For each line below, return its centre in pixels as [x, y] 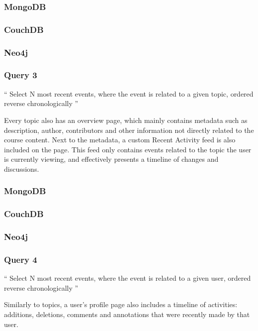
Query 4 [21, 259]
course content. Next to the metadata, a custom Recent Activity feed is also [120, 140]
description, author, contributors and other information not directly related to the [129, 130]
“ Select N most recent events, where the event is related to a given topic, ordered [129, 93]
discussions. [22, 168]
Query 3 [21, 75]
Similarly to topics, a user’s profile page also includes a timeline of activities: [121, 304]
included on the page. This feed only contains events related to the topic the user [128, 149]
